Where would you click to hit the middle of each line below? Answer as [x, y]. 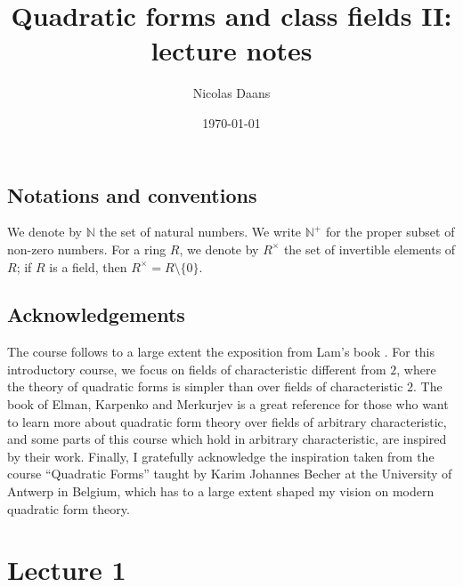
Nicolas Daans [231, 93]
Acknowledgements [96, 314]
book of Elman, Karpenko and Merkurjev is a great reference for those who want [228, 404]
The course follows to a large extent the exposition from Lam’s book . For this [221, 352]
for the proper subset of [390, 232]
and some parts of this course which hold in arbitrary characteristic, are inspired [227, 439]
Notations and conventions [132, 194]
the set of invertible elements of [370, 249]
